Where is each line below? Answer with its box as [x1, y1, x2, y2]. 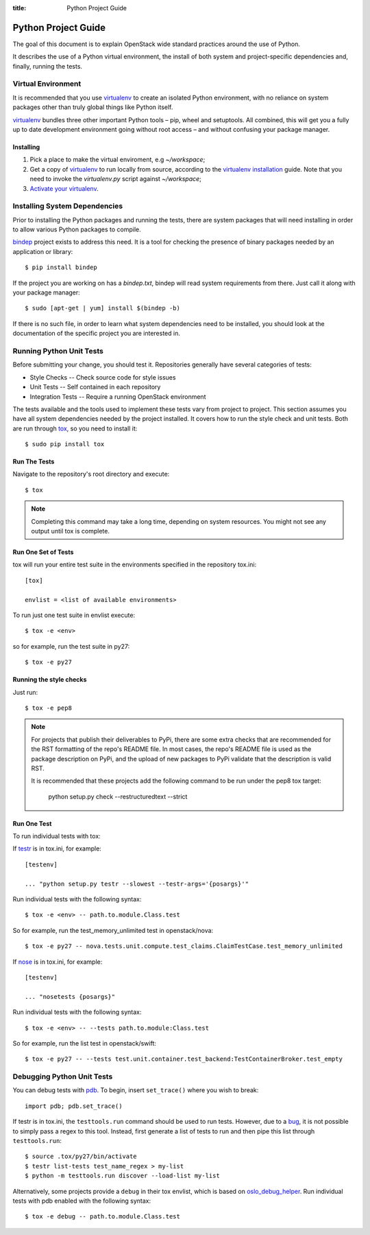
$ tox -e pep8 [25, 704, 72, 712]
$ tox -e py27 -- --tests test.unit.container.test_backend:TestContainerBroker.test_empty [25, 1055, 343, 1063]
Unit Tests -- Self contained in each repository [29, 383, 161, 391]
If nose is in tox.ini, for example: [12, 958, 103, 966]
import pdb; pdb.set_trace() [25, 1102, 123, 1110]
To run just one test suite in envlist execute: [12, 611, 136, 619]
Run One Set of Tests [12, 548, 74, 556]
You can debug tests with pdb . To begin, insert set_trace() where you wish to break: [12, 1086, 259, 1094]
